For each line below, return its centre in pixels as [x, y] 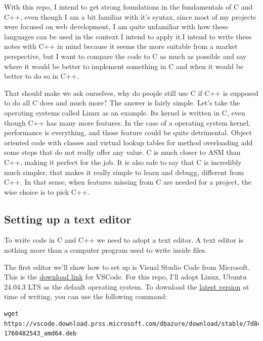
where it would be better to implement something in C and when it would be [124, 66]
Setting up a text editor [68, 219]
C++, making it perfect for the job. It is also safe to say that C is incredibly [123, 162]
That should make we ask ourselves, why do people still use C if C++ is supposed [131, 93]
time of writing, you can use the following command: [86, 296]
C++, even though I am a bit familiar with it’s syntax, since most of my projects [130, 16]
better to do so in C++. [41, 76]
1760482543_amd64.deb [40, 334]
